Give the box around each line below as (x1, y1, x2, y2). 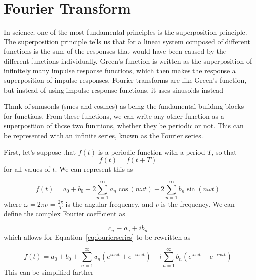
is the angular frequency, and (65, 198, 154, 209)
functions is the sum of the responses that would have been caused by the (4, 46, 226, 56)
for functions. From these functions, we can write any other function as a (4, 110, 224, 121)
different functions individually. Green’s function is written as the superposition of (4, 55, 252, 66)
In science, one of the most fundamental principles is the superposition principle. (4, 27, 247, 37)
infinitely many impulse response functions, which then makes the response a (4, 65, 236, 75)
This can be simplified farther (4, 266, 94, 277)
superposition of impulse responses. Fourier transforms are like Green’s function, (4, 75, 247, 85)
